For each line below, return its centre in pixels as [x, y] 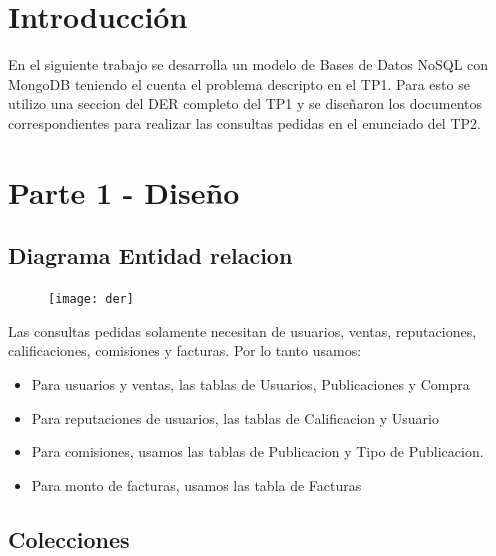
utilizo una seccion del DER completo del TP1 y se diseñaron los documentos [245, 103]
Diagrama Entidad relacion [150, 255]
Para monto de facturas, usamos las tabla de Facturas [196, 484]
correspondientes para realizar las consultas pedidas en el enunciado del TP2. [244, 122]
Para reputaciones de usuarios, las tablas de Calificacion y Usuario [235, 417]
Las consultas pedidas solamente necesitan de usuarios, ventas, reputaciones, [242, 330]
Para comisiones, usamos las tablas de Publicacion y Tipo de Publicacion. [257, 451]
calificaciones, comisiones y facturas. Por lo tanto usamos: [185, 350]
